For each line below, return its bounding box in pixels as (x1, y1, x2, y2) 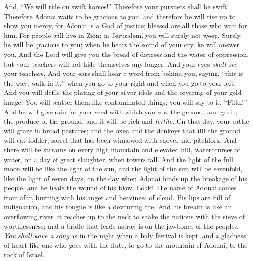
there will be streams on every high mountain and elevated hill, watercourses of (4, 144, 240, 154)
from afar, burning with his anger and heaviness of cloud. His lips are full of (4, 192, 230, 202)
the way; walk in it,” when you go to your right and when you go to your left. (4, 77, 236, 88)
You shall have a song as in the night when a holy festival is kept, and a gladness (4, 230, 246, 241)
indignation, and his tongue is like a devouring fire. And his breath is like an (4, 202, 232, 212)
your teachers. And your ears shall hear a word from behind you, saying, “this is (4, 68, 243, 78)
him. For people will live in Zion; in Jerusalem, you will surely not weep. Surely (4, 30, 241, 40)
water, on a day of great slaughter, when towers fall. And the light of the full (4, 154, 233, 164)
